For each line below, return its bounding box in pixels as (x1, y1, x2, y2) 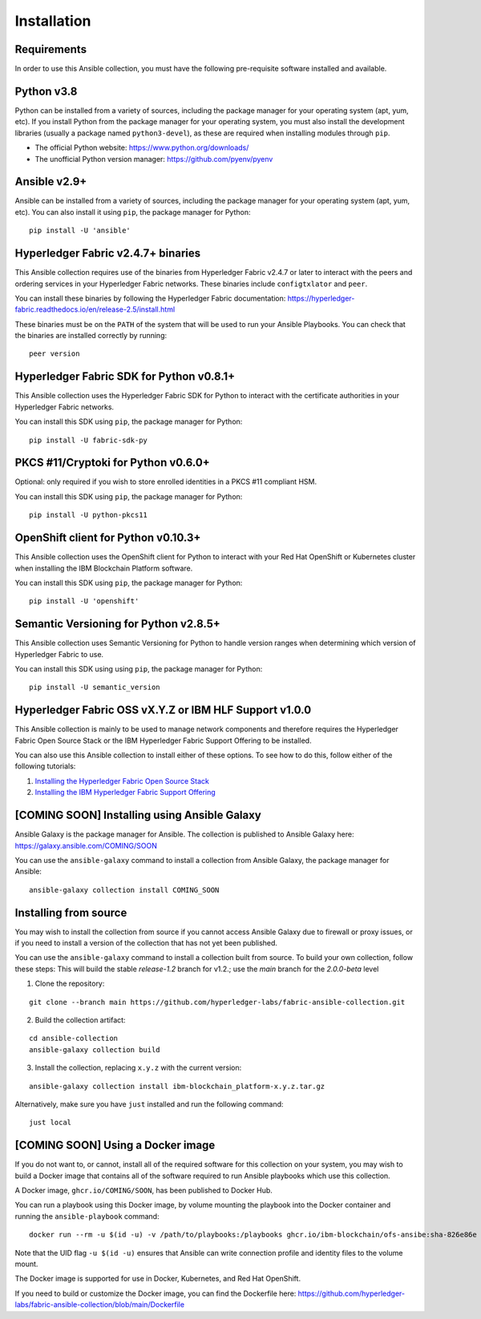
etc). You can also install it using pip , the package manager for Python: (14, 207, 251, 216)
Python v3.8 (14, 84, 78, 98)
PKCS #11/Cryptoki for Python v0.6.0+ (14, 456, 210, 470)
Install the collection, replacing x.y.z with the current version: (34, 1063, 242, 1073)
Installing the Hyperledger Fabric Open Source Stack (34, 776, 210, 785)
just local (29, 1118, 72, 1127)
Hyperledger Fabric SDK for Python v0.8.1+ (14, 369, 236, 384)
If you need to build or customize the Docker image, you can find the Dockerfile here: (14, 1289, 297, 1298)
